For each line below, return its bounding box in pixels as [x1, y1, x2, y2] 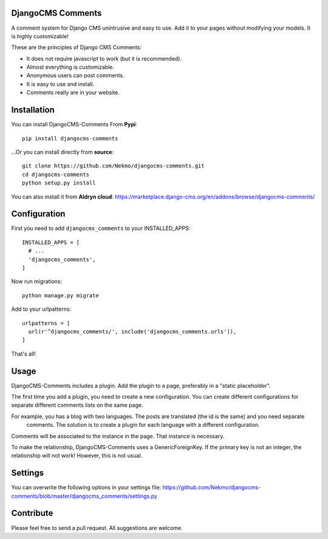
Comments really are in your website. [26, 89, 120, 97]
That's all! [11, 350, 36, 358]
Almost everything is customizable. [26, 64, 115, 71]
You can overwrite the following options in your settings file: [11, 484, 162, 491]
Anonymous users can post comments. [26, 72, 125, 79]
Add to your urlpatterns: [11, 305, 72, 313]
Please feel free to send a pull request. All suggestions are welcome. [11, 524, 183, 531]
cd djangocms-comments [22, 171, 90, 178]
